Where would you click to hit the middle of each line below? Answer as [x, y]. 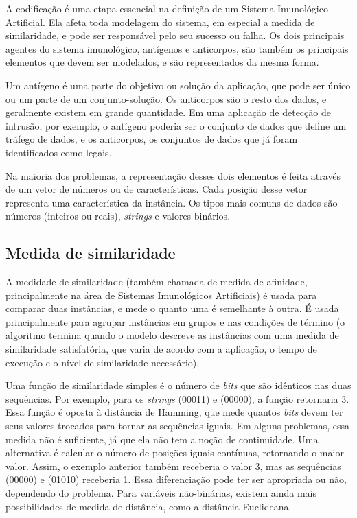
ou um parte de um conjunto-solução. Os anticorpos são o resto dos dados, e [166, 98]
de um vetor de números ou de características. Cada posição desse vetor [157, 189]
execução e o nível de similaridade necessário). [103, 362]
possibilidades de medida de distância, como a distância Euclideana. [149, 506]
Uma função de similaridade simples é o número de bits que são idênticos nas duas [178, 385]
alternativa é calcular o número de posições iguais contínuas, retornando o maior [175, 452]
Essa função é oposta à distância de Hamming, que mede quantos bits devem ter [174, 412]
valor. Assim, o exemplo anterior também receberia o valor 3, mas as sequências [173, 466]
